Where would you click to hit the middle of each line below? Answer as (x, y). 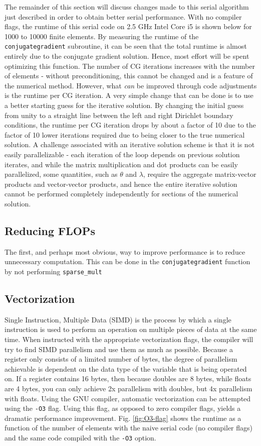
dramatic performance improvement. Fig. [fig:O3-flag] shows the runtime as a (123, 418)
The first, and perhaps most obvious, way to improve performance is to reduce (125, 251)
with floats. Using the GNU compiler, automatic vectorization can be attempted (128, 398)
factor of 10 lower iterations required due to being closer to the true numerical (125, 134)
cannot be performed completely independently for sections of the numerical (121, 194)
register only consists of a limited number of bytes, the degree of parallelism (121, 359)
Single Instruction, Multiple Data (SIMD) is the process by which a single (118, 319)
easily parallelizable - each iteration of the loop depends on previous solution (122, 154)
